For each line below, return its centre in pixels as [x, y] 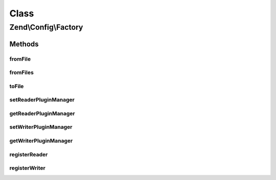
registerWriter [27, 168]
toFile [17, 86]
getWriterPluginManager [41, 141]
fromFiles [22, 73]
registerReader [29, 154]
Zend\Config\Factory [46, 27]
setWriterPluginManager [41, 127]
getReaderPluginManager [42, 113]
